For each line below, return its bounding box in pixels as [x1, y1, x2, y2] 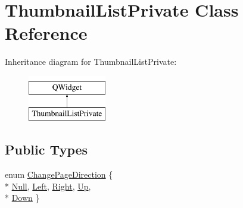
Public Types [5, 140, 88, 159]
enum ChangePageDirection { [5, 168, 113, 181]
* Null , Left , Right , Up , [5, 179, 91, 192]
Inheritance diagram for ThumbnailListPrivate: [5, 55, 177, 68]
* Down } [5, 191, 40, 204]
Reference [5, 21, 88, 45]
